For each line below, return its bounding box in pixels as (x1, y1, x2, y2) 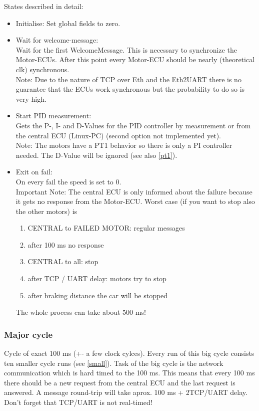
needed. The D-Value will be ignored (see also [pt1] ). (15, 149, 177, 160)
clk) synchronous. (15, 64, 69, 74)
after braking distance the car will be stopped (27, 290, 168, 300)
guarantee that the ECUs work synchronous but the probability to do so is (15, 84, 245, 94)
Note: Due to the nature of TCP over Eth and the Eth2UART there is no (15, 74, 241, 84)
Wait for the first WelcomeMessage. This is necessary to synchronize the (15, 44, 237, 55)
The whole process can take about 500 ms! (15, 307, 146, 317)
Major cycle (4, 328, 53, 340)
